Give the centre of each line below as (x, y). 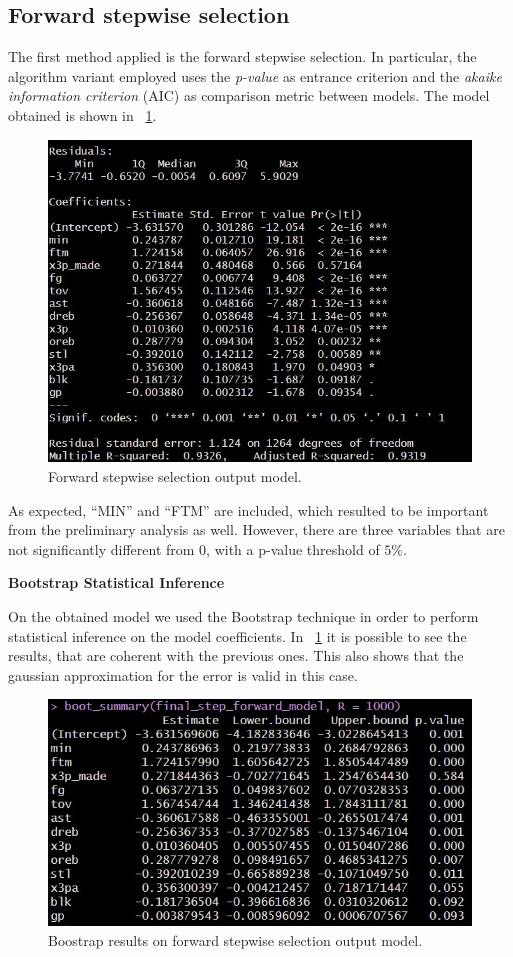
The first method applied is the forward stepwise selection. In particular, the (242, 56)
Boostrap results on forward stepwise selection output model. (235, 939)
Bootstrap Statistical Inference (116, 582)
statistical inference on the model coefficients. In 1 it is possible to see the (237, 635)
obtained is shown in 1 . (82, 114)
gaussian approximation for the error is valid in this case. (183, 674)
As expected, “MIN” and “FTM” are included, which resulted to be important (248, 509)
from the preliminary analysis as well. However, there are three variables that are (256, 529)
